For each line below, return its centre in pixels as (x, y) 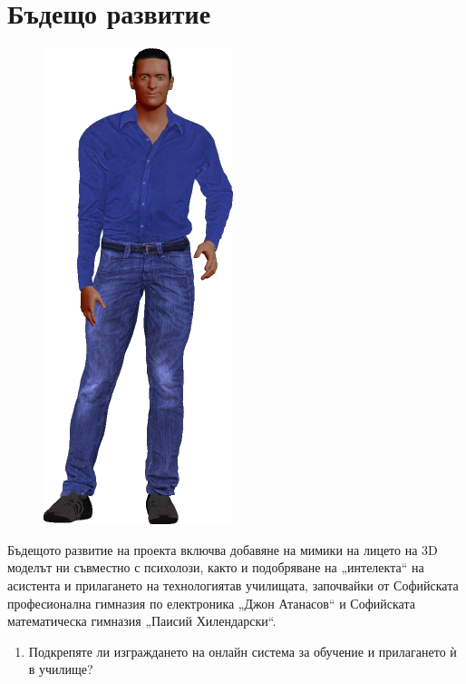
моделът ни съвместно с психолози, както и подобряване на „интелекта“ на (216, 567)
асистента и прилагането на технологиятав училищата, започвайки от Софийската (233, 585)
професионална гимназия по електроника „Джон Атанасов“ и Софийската (211, 603)
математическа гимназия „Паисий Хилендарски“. (142, 621)
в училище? (61, 669)
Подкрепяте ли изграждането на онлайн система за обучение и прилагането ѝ (243, 651)
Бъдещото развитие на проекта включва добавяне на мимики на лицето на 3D (223, 549)
